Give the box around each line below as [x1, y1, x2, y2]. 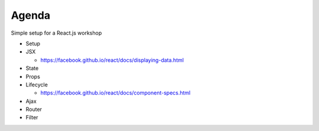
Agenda [11, 9, 50, 22]
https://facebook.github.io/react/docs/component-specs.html [40, 89, 191, 96]
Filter [25, 114, 38, 121]
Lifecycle [25, 81, 48, 88]
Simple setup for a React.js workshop [11, 29, 102, 36]
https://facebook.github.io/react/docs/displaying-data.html [40, 56, 184, 63]
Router [25, 106, 43, 113]
